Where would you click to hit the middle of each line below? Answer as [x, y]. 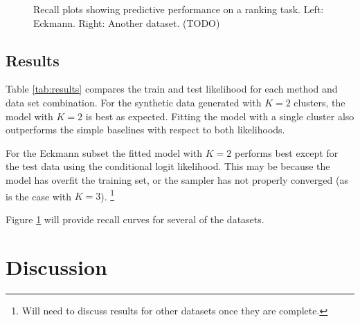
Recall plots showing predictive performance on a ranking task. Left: [179, 9]
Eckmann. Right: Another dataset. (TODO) [127, 22]
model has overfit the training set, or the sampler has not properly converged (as [177, 179]
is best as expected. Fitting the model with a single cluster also [220, 116]
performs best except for [286, 152]
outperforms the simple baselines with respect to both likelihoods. [145, 130]
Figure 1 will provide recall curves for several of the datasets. [135, 219]
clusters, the [319, 102]
